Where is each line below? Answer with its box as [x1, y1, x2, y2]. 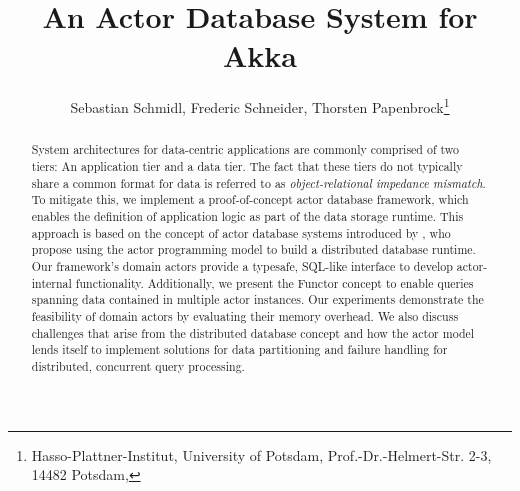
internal [31, 274, 72, 291]
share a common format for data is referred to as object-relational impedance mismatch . [31, 174, 486, 191]
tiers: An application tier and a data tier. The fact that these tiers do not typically [31, 158, 463, 175]
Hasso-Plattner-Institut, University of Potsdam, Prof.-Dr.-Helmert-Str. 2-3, [31, 444, 492, 465]
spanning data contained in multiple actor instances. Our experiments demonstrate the [31, 291, 484, 308]
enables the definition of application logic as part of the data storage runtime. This [31, 207, 464, 224]
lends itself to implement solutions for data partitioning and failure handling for [31, 341, 448, 358]
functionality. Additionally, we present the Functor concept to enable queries [75, 274, 474, 291]
